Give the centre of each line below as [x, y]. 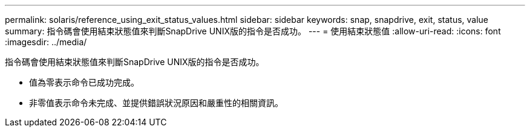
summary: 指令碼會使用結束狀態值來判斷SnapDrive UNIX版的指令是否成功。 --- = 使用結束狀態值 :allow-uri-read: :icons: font [253, 31]
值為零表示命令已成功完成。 [84, 82]
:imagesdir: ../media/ [46, 42]
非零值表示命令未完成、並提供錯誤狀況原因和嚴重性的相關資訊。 [156, 103]
